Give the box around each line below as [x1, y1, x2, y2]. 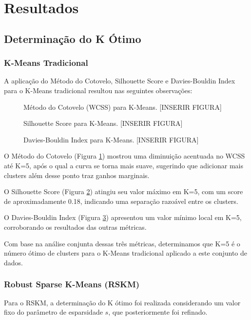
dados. [4, 257, 23, 267]
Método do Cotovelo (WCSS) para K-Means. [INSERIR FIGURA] [23, 101, 222, 112]
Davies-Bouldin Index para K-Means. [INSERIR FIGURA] [23, 134, 199, 144]
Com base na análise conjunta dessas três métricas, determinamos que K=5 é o [4, 238, 240, 248]
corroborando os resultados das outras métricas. [4, 221, 147, 232]
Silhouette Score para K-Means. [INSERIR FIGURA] [23, 118, 183, 128]
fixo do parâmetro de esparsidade [4, 307, 103, 317]
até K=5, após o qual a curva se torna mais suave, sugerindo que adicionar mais [4, 160, 243, 170]
